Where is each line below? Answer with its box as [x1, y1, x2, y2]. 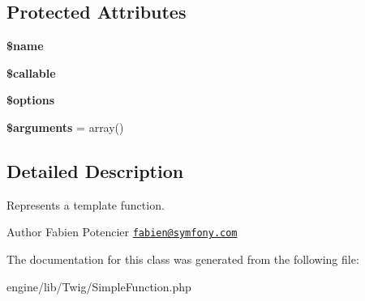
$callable [6, 64, 56, 81]
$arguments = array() [6, 118, 124, 135]
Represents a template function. [6, 196, 165, 213]
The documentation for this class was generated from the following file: [6, 251, 359, 268]
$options [6, 91, 55, 108]
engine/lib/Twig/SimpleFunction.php [6, 278, 191, 295]
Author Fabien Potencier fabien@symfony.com [6, 223, 238, 240]
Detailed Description [6, 158, 184, 183]
